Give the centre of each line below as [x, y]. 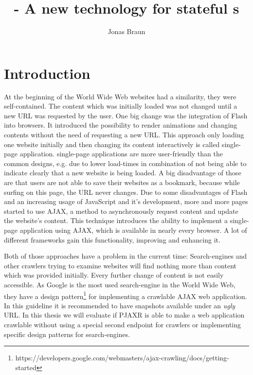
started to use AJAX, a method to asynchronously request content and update [121, 211]
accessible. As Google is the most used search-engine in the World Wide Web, [120, 284]
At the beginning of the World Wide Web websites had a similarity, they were [120, 96]
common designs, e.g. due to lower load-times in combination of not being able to [125, 163]
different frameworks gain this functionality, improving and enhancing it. [112, 239]
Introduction [47, 73]
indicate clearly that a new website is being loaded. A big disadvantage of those [123, 173]
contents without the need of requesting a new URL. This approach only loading [124, 135]
